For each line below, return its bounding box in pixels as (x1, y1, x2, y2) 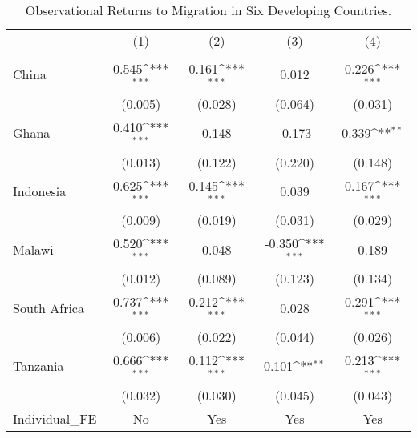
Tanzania (13, 356, 64, 376)
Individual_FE (13, 408, 97, 428)
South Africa (13, 298, 84, 317)
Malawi (13, 239, 54, 259)
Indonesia (13, 181, 67, 200)
